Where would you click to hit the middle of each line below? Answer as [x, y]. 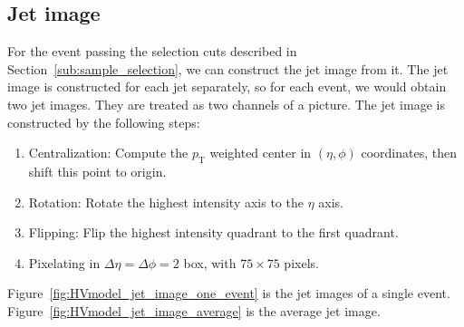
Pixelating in [64, 262]
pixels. [301, 262]
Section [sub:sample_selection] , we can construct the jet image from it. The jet [228, 68]
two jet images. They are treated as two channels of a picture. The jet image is [226, 104]
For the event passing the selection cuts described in [152, 51]
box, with [210, 262]
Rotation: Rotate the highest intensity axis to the [166, 202]
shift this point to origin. [97, 171]
